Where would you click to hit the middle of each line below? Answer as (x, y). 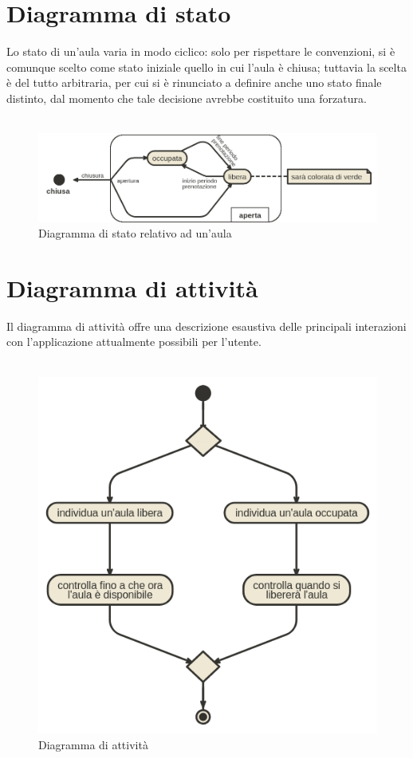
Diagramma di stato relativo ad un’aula (135, 233)
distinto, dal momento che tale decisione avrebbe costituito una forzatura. (187, 98)
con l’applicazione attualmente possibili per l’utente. (134, 342)
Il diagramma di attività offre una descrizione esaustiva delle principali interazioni (206, 326)
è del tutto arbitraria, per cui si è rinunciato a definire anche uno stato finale (194, 82)
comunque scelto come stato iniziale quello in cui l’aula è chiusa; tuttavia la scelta (206, 67)
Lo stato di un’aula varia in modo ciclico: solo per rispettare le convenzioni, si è (201, 51)
